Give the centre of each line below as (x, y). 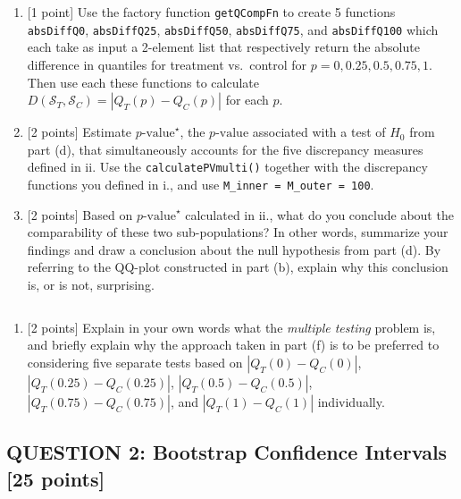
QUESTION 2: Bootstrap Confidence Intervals (227, 452)
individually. (351, 401)
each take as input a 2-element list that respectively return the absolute (223, 47)
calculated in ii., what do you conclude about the (319, 214)
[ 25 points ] (56, 478)
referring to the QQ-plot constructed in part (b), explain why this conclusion (238, 267)
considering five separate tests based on (135, 362)
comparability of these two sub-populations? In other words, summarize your (238, 232)
